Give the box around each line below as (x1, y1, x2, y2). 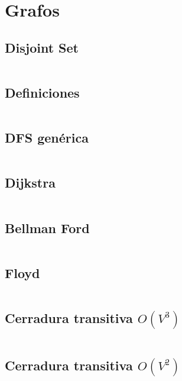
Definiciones (5, 83, 80, 101)
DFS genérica (5, 128, 89, 147)
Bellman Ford (5, 218, 90, 237)
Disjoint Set (5, 38, 79, 56)
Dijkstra (5, 173, 56, 192)
